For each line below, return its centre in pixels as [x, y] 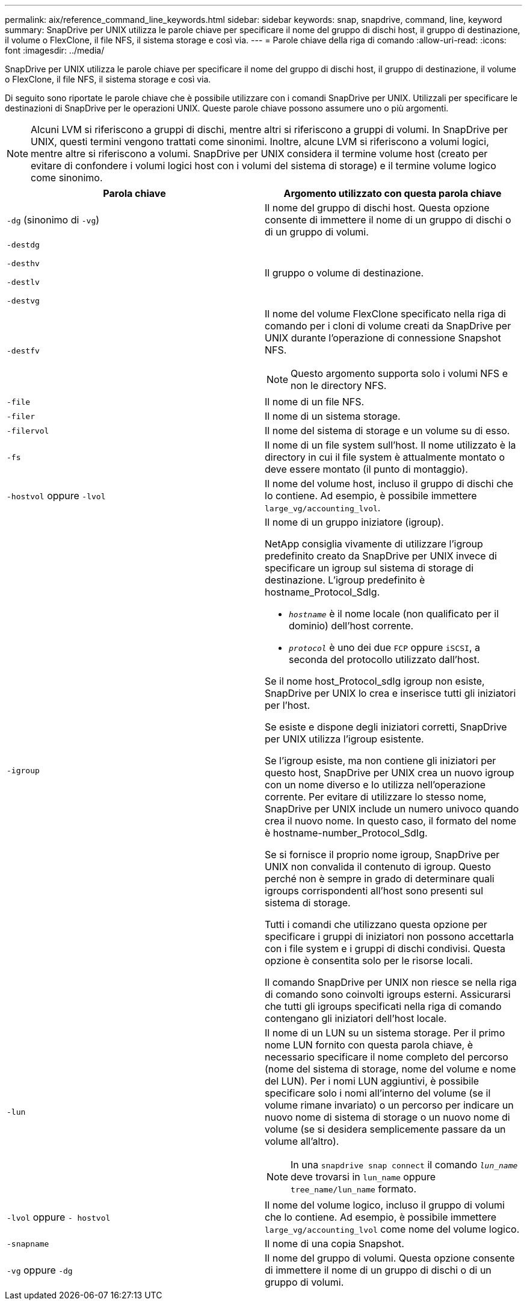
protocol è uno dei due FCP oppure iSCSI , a [384, 647]
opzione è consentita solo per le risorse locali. [369, 961]
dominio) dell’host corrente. [351, 626]
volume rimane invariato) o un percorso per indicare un [389, 1105]
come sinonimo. [67, 178]
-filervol [28, 431]
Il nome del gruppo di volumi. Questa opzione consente [390, 1258]
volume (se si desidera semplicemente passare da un [385, 1129]
